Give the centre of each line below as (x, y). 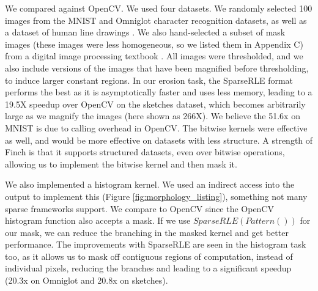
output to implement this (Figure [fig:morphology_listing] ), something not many (156, 196)
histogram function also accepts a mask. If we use (98, 220)
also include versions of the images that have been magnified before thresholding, (157, 68)
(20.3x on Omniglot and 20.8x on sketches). (87, 280)
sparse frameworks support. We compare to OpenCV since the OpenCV (140, 208)
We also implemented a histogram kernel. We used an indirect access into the (150, 184)
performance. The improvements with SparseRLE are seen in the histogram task (156, 244)
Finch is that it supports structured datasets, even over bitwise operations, (145, 152)
